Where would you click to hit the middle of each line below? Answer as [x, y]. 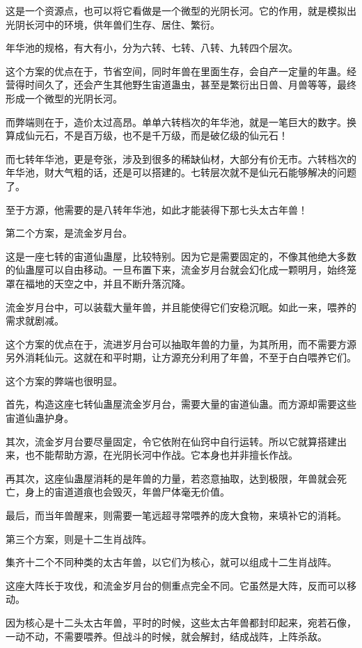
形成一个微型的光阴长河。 [64, 98]
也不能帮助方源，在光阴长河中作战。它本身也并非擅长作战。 [161, 455]
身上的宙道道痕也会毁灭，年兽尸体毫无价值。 [127, 492]
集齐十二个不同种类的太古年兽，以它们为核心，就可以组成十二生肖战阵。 [171, 562]
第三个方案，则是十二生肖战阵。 [79, 538]
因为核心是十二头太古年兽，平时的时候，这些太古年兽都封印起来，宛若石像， [181, 622]
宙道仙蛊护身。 [40, 418]
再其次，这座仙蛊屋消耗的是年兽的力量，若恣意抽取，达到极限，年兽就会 [171, 478]
